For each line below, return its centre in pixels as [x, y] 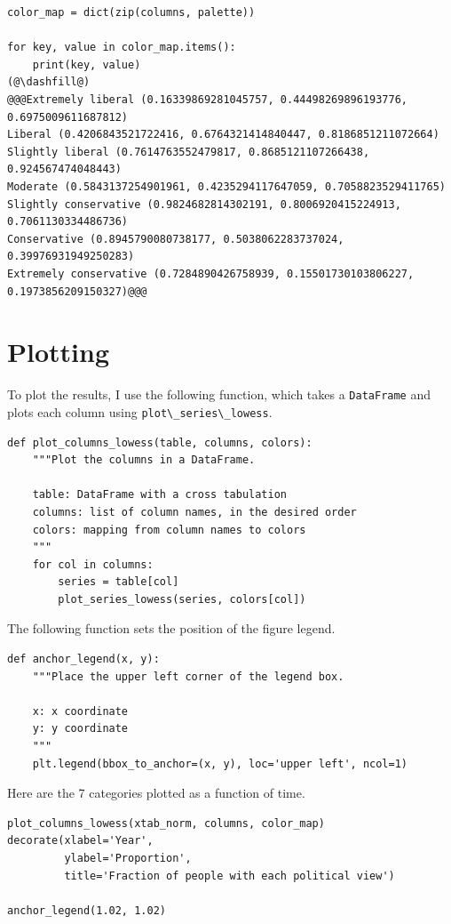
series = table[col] [119, 582]
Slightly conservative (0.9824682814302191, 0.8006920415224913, [204, 204]
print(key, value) [87, 64]
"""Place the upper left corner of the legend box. [188, 676]
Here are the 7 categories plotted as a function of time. [156, 793]
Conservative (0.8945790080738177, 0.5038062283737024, [176, 239]
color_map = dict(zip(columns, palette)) [131, 12]
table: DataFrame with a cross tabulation [159, 495]
